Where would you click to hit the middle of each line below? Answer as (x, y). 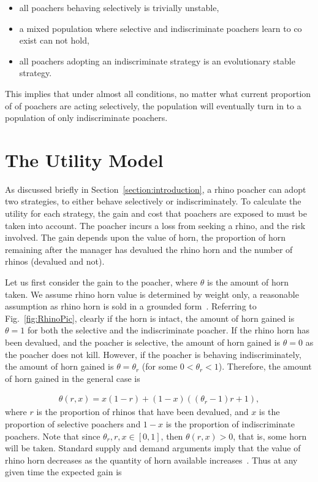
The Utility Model (84, 159)
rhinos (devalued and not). (55, 261)
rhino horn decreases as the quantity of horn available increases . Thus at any (151, 460)
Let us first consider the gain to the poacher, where (101, 282)
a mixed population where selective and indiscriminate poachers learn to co (161, 28)
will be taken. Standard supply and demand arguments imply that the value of (153, 448)
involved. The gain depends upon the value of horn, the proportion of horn (146, 237)
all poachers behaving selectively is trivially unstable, (119, 7)
